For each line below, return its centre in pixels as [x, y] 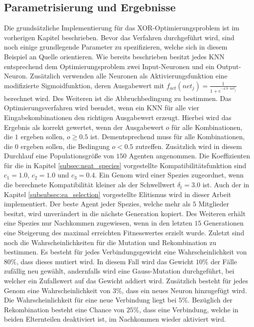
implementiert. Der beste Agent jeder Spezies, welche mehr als [97, 204]
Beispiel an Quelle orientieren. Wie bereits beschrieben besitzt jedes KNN [114, 56]
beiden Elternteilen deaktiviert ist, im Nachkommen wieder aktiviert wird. [115, 319]
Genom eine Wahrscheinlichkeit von [57, 290]
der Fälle [224, 261]
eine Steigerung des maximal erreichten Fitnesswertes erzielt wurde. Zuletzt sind [124, 233]
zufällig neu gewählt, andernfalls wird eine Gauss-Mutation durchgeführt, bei [119, 271]
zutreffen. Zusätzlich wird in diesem [189, 146]
